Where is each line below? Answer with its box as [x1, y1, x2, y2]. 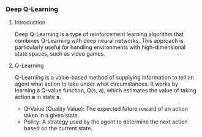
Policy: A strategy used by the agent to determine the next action [23, 118, 188, 125]
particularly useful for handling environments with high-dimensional [14, 43, 186, 51]
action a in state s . [14, 94, 62, 101]
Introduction [14, 19, 46, 26]
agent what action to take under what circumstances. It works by [14, 80, 179, 87]
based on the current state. [23, 125, 93, 132]
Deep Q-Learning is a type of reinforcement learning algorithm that [14, 31, 184, 38]
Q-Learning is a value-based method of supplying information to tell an [14, 74, 194, 81]
